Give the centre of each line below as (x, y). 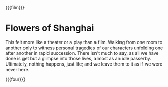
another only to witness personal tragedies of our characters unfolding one (84, 48)
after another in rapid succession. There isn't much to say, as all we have (82, 53)
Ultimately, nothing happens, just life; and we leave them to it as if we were (84, 64)
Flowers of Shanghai (50, 28)
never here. (17, 69)
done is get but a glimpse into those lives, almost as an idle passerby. (78, 58)
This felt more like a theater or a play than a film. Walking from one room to (84, 42)
